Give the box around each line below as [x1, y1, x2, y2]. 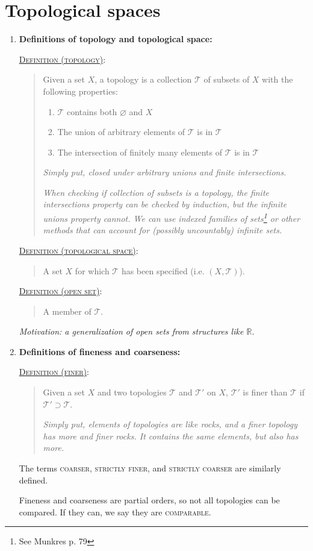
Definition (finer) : [19, 365, 89, 378]
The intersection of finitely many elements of [57, 145, 222, 158]
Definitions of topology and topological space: [19, 33, 212, 45]
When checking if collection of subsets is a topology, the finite [43, 186, 270, 198]
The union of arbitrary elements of [57, 125, 185, 138]
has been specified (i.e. [121, 264, 205, 277]
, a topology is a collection [95, 73, 192, 86]
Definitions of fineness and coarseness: [19, 345, 181, 357]
